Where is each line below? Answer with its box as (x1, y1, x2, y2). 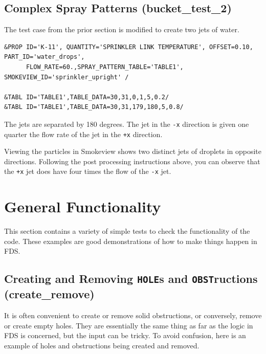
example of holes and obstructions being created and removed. (4, 340, 199, 350)
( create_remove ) (4, 286, 95, 302)
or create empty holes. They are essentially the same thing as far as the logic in (4, 320, 253, 330)
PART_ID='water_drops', (4, 53, 85, 61)
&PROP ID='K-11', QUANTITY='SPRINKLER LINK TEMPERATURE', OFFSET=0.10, (4, 43, 253, 51)
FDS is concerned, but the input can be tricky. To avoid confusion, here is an (4, 330, 246, 341)
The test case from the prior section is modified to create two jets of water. (4, 24, 239, 35)
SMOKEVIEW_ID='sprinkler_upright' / (4, 73, 129, 81)
